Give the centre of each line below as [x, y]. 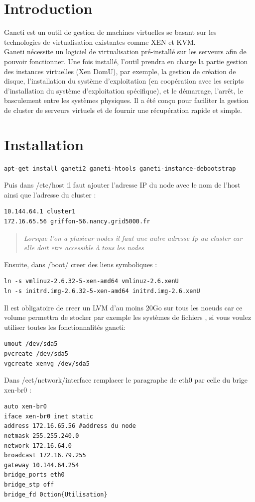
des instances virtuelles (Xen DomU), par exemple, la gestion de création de [120, 71]
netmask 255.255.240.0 [42, 436]
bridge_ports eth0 [34, 475]
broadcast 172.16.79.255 [45, 455]
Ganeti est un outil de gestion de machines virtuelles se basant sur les [110, 32]
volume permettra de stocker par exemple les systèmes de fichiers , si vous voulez [128, 317]
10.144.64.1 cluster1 [40, 212]
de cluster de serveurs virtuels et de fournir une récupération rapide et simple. [123, 110]
